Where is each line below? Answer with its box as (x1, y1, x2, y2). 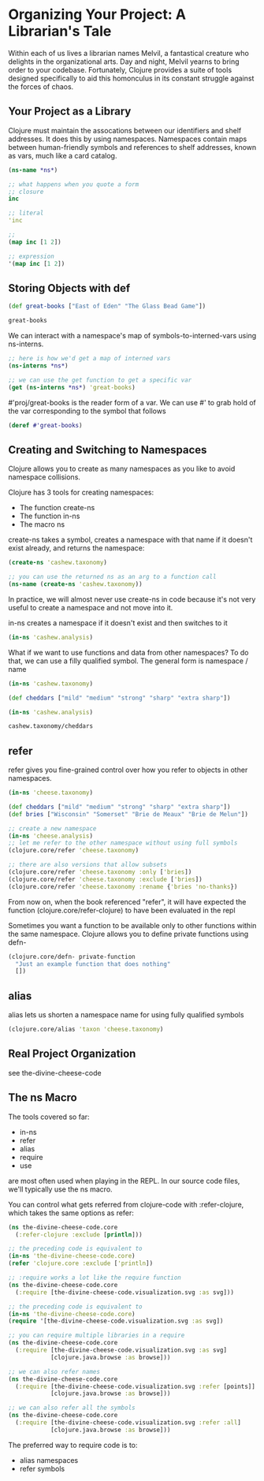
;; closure (8, 188, 44, 196)
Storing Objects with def (8, 282, 131, 295)
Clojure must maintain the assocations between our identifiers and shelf (8, 125, 242, 135)
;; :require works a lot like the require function (8, 1274, 181, 1281)
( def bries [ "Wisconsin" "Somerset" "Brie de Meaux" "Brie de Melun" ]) (8, 810, 248, 818)
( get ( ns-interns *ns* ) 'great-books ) (8, 383, 136, 391)
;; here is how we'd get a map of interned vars (8, 355, 171, 363)
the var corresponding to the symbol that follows (8, 406, 167, 416)
